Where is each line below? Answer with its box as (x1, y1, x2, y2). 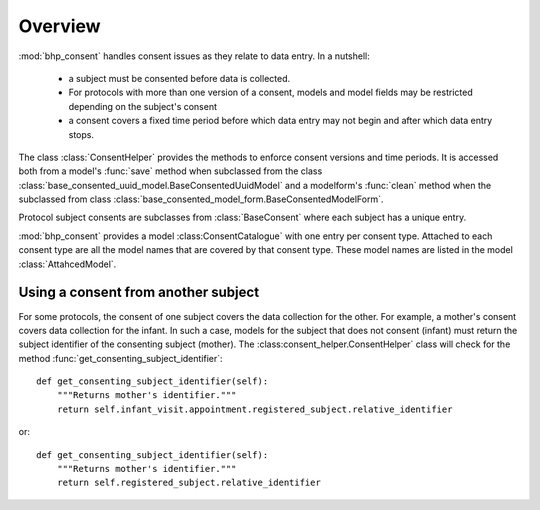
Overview (18, 15, 101, 37)
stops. (68, 128, 95, 140)
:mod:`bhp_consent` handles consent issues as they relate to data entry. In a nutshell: (18, 50, 370, 62)
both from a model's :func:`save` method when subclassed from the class (18, 165, 323, 177)
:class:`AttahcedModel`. (18, 258, 117, 270)
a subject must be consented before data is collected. (68, 72, 291, 84)
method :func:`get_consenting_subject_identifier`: (18, 352, 224, 364)
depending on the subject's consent (68, 100, 218, 112)
